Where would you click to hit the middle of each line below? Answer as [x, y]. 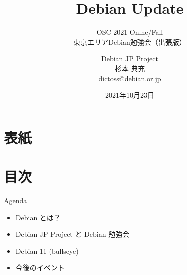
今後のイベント [40, 267]
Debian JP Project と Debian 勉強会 [73, 234]
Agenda [16, 200]
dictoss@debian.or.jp [130, 78]
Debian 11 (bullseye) [47, 250]
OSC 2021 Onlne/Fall [130, 32]
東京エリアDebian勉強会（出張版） [130, 42]
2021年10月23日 [130, 95]
